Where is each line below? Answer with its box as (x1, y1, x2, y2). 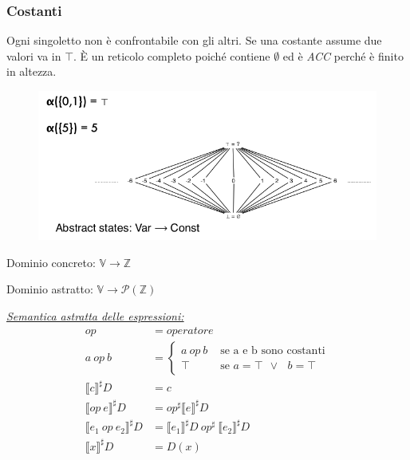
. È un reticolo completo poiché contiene (73, 47, 270, 64)
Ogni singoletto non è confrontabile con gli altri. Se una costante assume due (6, 32, 382, 49)
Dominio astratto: (6, 281, 93, 297)
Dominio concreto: (6, 254, 96, 270)
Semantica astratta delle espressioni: (6, 307, 184, 324)
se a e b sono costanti (220, 345, 325, 357)
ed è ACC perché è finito (282, 47, 404, 64)
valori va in (6, 47, 61, 64)
